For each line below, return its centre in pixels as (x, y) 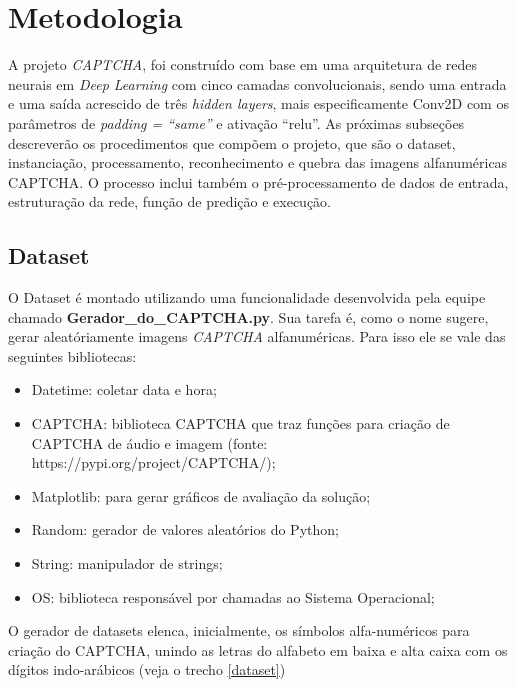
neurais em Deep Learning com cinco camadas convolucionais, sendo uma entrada (257, 83)
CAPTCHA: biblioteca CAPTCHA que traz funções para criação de (240, 423)
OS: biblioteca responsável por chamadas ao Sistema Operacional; (233, 596)
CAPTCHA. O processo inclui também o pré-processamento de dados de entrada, (258, 181)
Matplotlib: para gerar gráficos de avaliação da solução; (201, 495)
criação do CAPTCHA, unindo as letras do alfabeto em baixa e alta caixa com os (258, 649)
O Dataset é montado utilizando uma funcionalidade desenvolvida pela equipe (247, 297)
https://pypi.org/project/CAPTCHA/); (153, 462)
